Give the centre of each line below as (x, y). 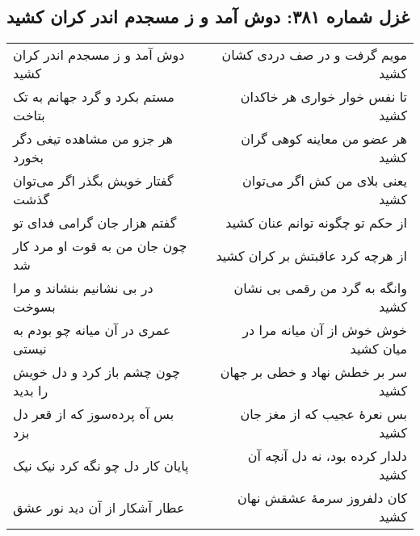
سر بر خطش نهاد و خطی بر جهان (313, 372)
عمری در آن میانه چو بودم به (92, 330)
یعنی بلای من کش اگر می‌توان (325, 181)
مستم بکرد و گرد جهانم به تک (94, 97)
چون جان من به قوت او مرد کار (100, 246)
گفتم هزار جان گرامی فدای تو (95, 223)
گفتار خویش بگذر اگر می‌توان (93, 181)
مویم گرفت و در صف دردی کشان (314, 55)
